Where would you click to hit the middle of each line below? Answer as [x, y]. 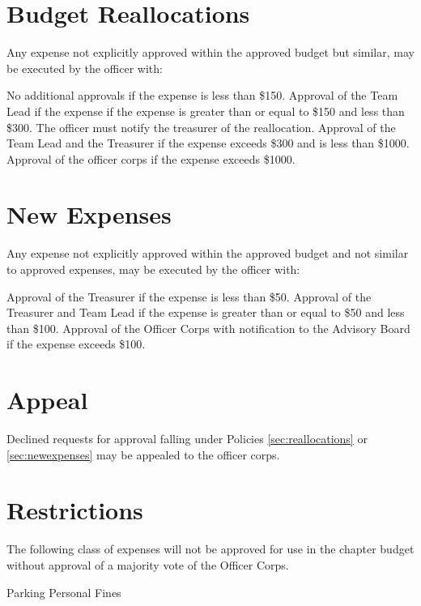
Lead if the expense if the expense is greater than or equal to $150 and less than [206, 111]
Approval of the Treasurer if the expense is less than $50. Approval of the [189, 296]
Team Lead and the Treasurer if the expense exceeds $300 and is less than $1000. [208, 143]
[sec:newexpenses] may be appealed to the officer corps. [143, 454]
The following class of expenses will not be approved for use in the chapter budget [210, 549]
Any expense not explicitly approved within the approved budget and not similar [208, 253]
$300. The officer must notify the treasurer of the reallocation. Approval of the [201, 127]
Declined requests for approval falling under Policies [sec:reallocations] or [187, 439]
